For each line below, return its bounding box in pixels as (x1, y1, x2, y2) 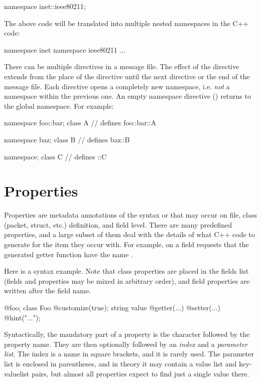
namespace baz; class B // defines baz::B (4, 134, 130, 144)
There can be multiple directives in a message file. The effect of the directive (4, 61, 239, 72)
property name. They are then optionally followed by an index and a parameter (4, 338, 248, 349)
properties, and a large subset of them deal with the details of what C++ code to (4, 229, 255, 240)
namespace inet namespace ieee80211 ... (4, 44, 126, 55)
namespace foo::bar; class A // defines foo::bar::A (4, 117, 156, 128)
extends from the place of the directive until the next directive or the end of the (4, 71, 250, 81)
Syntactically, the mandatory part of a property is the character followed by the (4, 329, 250, 339)
